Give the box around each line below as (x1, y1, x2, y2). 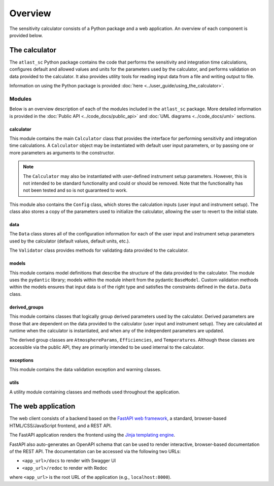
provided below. (9, 32, 43, 38)
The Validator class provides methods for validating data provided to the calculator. (9, 247, 189, 254)
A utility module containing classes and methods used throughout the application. (9, 389, 180, 395)
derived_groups (9, 304, 44, 310)
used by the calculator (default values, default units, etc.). (9, 238, 130, 244)
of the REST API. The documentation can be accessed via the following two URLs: (9, 448, 181, 454)
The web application (9, 402, 76, 411)
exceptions (9, 357, 34, 363)
